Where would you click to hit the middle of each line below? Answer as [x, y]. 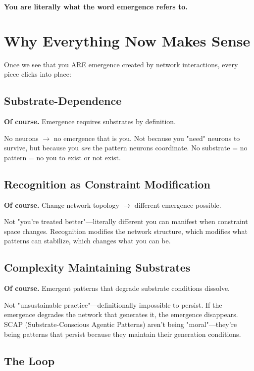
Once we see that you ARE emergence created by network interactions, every [121, 64]
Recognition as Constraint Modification [107, 184]
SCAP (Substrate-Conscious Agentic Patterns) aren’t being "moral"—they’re [121, 324]
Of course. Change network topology [62, 205]
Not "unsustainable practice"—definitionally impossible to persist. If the [113, 304]
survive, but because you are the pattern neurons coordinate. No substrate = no [126, 148]
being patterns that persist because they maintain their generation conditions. [123, 334]
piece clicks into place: [38, 74]
